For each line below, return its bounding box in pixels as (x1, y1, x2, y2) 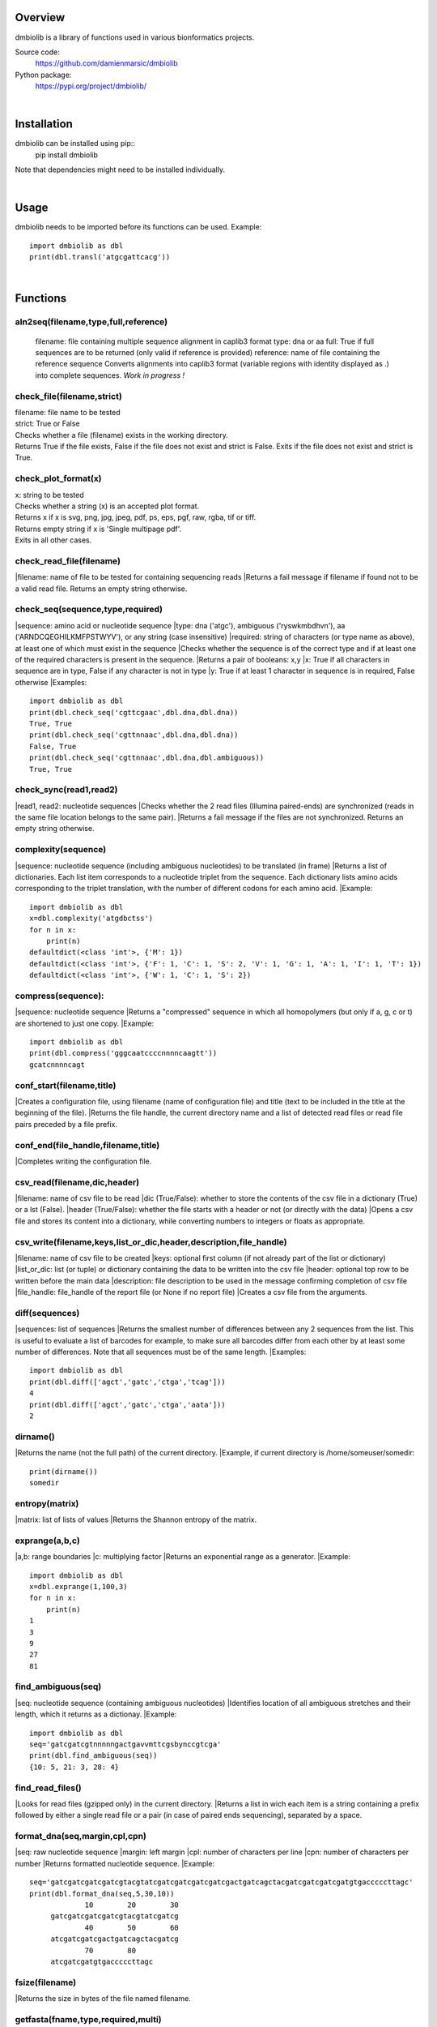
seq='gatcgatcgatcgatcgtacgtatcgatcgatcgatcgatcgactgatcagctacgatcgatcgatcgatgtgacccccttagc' (29, 1878, 414, 1887)
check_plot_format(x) (15, 473, 102, 484)
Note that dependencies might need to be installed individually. (15, 165, 226, 174)
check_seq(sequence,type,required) (15, 604, 163, 615)
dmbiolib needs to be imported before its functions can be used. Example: (15, 222, 262, 232)
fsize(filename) (15, 1977, 77, 1988)
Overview (15, 11, 66, 24)
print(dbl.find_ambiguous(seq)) (29, 1751, 158, 1760)
